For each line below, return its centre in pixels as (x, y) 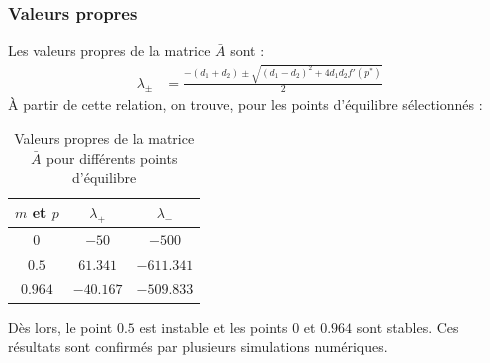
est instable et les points (213, 326)
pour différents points (112, 157)
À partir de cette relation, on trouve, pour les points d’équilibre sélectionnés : (245, 104)
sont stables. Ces (407, 326)
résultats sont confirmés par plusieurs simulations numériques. (198, 346)
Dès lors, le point (60, 326)
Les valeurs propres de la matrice (109, 50)
